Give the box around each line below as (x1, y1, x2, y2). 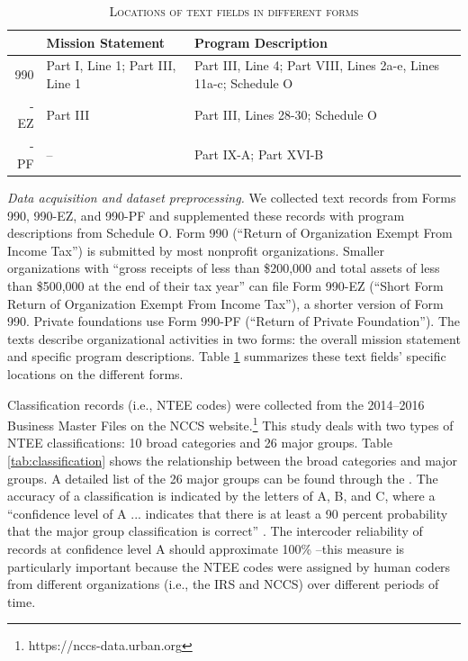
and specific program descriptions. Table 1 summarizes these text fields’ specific (7, 347, 446, 366)
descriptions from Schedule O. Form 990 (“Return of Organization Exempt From (7, 223, 453, 242)
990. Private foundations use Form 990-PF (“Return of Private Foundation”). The (7, 312, 461, 330)
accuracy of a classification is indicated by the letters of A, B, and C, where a (7, 486, 436, 505)
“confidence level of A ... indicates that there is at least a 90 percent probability (7, 503, 448, 522)
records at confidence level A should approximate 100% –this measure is (7, 539, 405, 557)
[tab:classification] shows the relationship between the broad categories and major (7, 450, 457, 469)
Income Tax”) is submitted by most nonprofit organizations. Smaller (7, 240, 384, 259)
